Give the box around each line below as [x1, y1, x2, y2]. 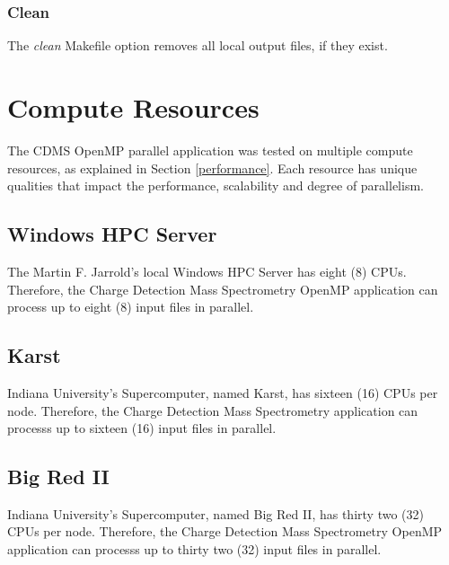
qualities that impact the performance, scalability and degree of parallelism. [7, 176, 424, 195]
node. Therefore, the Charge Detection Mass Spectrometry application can [7, 401, 418, 419]
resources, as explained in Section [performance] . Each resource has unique [7, 158, 418, 177]
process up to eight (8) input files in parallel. [7, 297, 254, 316]
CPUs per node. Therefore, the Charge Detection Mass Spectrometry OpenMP [7, 522, 443, 541]
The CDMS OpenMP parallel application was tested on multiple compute [7, 140, 413, 159]
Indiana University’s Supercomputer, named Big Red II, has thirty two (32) [7, 504, 424, 523]
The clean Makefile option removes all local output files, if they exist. [7, 36, 388, 55]
